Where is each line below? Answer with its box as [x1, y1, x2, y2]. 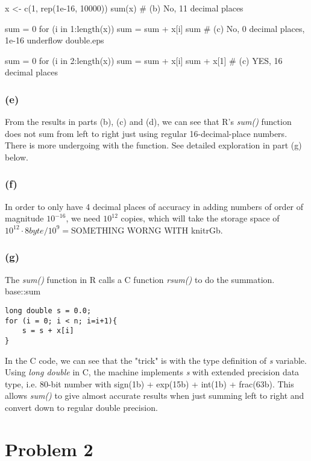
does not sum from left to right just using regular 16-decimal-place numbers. [5, 127, 287, 139]
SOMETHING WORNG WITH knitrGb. [71, 223, 223, 236]
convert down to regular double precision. [5, 401, 158, 413]
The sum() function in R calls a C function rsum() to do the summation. [5, 273, 275, 285]
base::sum [5, 285, 41, 297]
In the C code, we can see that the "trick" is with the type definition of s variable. [5, 354, 307, 366]
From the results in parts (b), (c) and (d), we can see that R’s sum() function [5, 115, 292, 128]
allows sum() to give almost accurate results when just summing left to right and [5, 389, 304, 402]
